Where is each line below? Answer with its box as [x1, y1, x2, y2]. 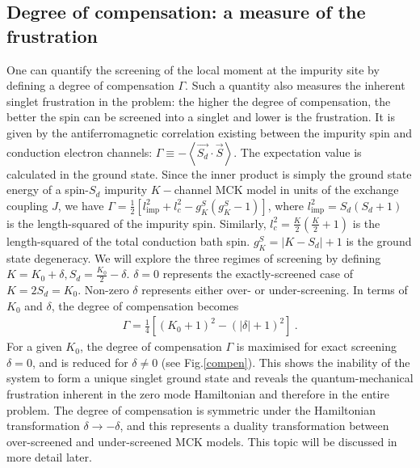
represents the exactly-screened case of [162, 265, 353, 282]
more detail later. [6, 449, 92, 466]
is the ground [346, 232, 412, 249]
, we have [57, 196, 104, 213]
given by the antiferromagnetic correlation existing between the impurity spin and [6, 124, 413, 141]
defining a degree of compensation [6, 77, 174, 94]
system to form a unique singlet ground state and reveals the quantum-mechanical [6, 369, 414, 386]
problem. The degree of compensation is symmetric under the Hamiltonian [6, 401, 376, 418]
